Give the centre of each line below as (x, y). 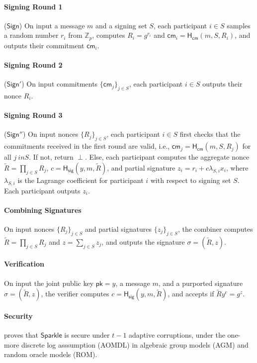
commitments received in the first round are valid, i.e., (87, 146)
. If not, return (51, 157)
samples (239, 25)
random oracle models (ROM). (51, 354)
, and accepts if (191, 294)
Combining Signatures (43, 210)
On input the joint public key (49, 283)
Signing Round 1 (33, 6)
